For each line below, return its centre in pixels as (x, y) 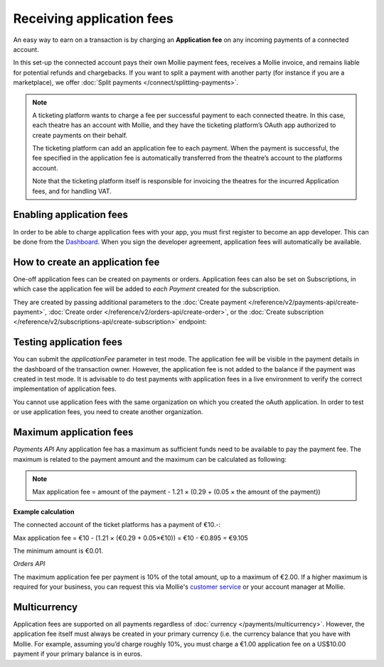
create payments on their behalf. (80, 135)
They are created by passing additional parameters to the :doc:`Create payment (130, 302)
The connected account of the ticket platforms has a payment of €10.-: (117, 525)
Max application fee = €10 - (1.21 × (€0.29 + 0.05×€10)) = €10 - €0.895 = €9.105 (130, 538)
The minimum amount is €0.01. (58, 551)
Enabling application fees (70, 215)
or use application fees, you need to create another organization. (108, 412)
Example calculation (44, 511)
